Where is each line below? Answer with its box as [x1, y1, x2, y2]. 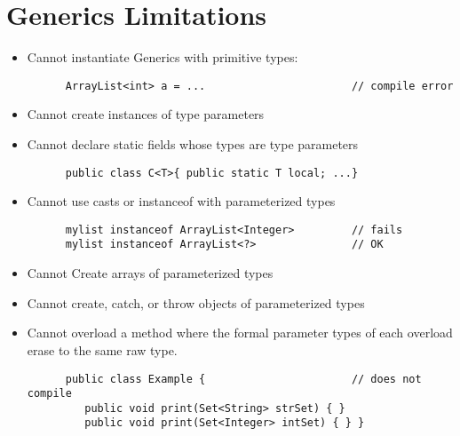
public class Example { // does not [65, 372, 422, 385]
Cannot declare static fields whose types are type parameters [27, 134, 359, 153]
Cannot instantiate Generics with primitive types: [27, 48, 298, 67]
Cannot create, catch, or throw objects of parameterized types [27, 293, 365, 312]
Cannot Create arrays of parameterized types [27, 264, 274, 282]
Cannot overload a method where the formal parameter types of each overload [27, 323, 453, 342]
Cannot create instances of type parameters [27, 105, 265, 123]
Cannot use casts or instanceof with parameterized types [27, 192, 336, 210]
